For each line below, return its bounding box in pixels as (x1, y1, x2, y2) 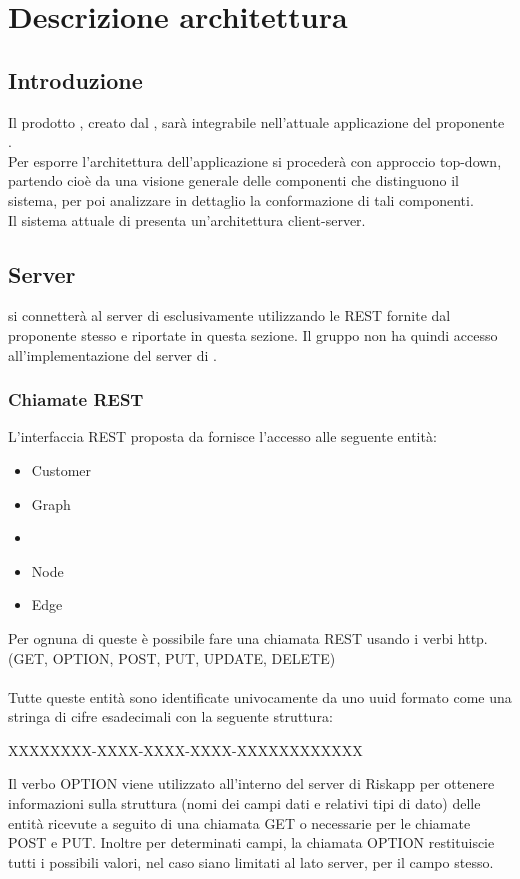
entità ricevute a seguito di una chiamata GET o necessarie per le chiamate (8, 812, 471, 833)
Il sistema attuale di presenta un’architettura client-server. (8, 209, 366, 230)
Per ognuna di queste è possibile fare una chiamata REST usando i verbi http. (8, 627, 488, 648)
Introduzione (8, 64, 143, 95)
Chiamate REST (8, 387, 144, 412)
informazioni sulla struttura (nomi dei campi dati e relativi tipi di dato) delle (8, 793, 481, 814)
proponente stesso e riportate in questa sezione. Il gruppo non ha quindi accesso (8, 324, 498, 345)
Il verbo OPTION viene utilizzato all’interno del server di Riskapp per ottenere (8, 773, 495, 794)
